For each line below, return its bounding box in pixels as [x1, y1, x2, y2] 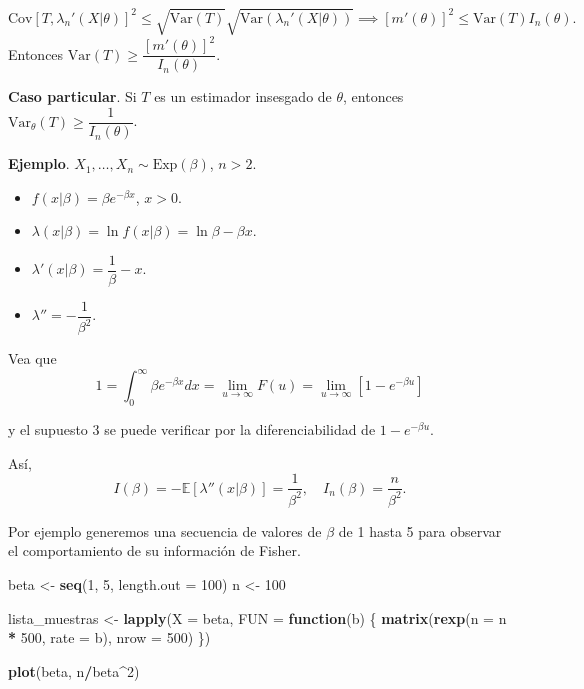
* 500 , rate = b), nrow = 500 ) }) [8, 627, 211, 648]
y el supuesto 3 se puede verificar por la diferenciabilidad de [8, 419, 376, 440]
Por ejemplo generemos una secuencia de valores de [8, 520, 322, 541]
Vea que [8, 348, 57, 369]
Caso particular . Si [8, 86, 137, 107]
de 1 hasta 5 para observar [338, 520, 502, 541]
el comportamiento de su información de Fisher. [8, 540, 301, 561]
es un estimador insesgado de [154, 86, 332, 107]
